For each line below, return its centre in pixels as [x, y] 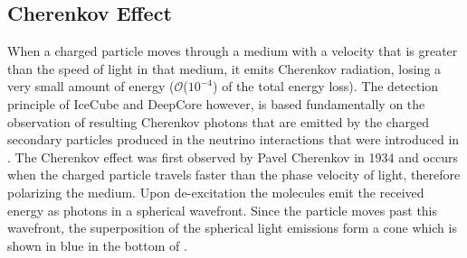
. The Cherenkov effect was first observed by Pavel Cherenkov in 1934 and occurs [233, 157]
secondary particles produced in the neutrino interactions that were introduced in [233, 139]
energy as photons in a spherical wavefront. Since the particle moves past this [223, 210]
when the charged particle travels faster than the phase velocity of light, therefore [234, 175]
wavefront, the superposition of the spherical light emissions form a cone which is [232, 228]
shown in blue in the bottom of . [97, 245]
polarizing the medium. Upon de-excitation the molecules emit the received [216, 192]
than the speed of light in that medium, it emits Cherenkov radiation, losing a [224, 68]
